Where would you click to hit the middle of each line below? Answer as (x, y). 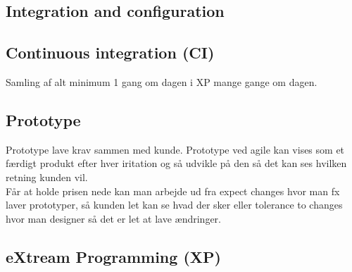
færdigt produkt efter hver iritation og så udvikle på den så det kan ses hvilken (176, 163)
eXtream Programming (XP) (113, 256)
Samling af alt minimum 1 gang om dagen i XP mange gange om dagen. (162, 81)
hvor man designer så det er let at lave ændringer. (113, 218)
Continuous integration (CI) (110, 52)
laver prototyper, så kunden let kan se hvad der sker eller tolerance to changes (174, 205)
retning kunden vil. (47, 177)
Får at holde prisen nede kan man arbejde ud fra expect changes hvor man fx (173, 191)
